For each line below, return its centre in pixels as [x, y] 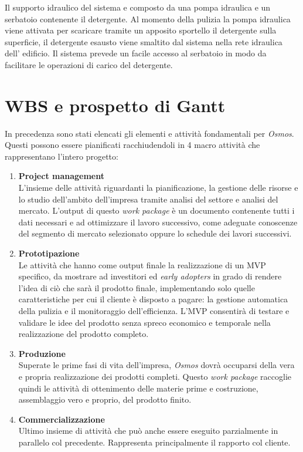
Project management [61, 176]
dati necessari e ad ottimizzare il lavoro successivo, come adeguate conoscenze [158, 222]
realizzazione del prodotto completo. [84, 334]
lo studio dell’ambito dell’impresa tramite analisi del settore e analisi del [148, 199]
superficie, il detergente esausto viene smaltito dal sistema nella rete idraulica [144, 41]
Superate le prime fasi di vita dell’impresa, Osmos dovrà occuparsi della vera [156, 365]
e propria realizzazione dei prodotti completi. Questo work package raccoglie [155, 376]
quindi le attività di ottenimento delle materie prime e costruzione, [138, 388]
